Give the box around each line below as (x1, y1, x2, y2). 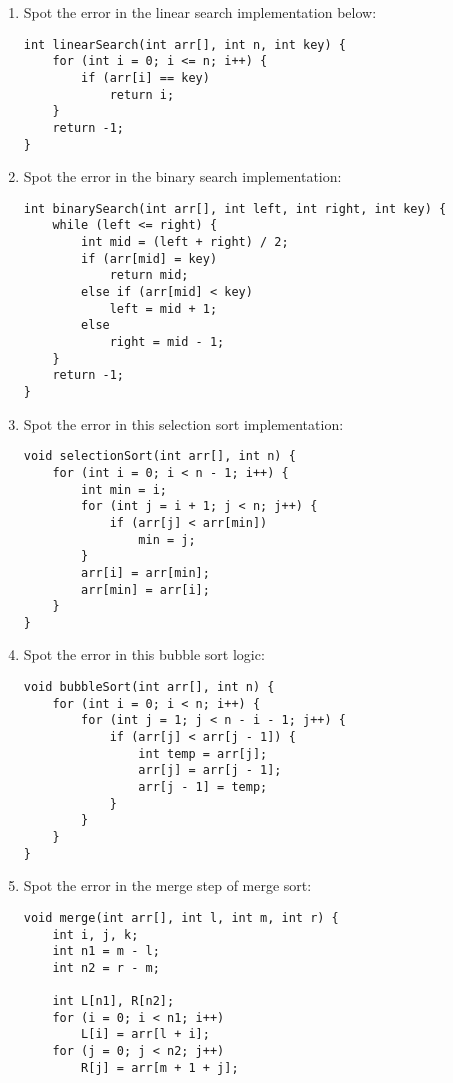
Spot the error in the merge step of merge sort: (23, 875, 312, 896)
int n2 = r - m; (52, 960, 160, 975)
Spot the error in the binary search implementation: (23, 166, 342, 187)
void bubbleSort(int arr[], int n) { (23, 680, 275, 695)
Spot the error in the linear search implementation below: (23, 2, 377, 22)
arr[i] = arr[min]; (81, 565, 210, 580)
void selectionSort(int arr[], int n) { (23, 449, 296, 464)
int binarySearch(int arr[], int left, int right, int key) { (23, 201, 447, 216)
